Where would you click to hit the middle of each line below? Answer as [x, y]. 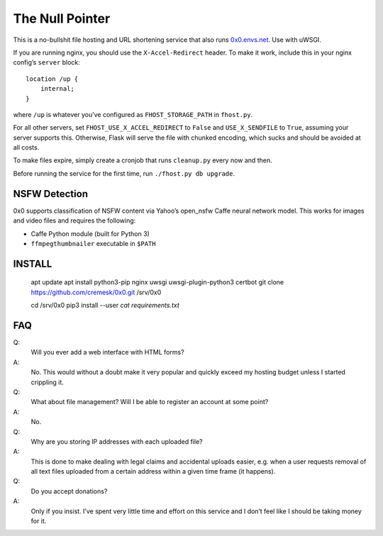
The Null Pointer [62, 18]
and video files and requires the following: [74, 220]
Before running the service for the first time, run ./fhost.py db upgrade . [124, 173]
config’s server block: [47, 62]
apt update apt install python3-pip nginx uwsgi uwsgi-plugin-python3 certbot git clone [157, 282]
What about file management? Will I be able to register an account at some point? [150, 402]
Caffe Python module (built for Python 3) [90, 233]
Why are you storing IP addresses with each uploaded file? [117, 441]
